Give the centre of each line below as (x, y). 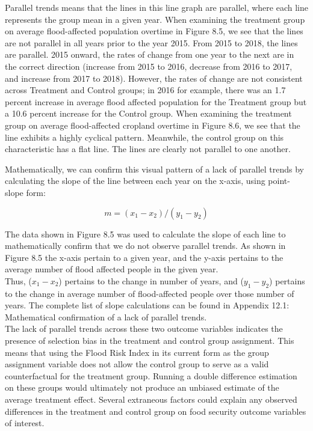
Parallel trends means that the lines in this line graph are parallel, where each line (156, 7)
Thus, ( (18, 280)
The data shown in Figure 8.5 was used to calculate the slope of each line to (145, 234)
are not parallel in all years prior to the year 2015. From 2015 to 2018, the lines (151, 42)
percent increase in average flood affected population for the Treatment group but (156, 101)
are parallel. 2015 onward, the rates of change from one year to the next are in (150, 54)
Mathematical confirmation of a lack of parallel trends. (106, 316)
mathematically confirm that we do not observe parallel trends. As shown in (145, 246)
